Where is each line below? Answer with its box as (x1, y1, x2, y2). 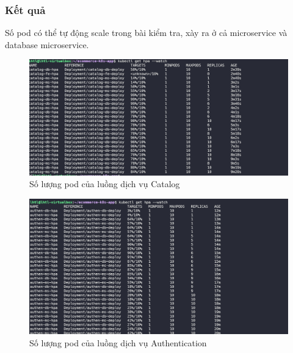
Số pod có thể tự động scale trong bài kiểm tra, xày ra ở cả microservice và (5, 26, 288, 39)
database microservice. (5, 38, 89, 51)
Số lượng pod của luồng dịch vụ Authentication (29, 337, 207, 349)
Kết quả (5, 2, 46, 17)
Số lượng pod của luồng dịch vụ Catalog (29, 177, 180, 190)
